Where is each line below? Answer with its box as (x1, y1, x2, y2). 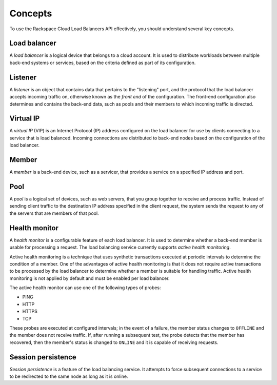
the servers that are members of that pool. (9, 210, 100, 216)
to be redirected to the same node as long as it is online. (9, 373, 128, 379)
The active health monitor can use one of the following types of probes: (9, 285, 161, 291)
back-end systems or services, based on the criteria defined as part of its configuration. (9, 59, 196, 66)
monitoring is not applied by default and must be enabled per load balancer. (9, 275, 170, 281)
